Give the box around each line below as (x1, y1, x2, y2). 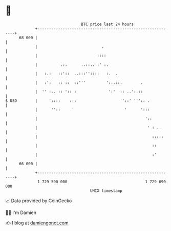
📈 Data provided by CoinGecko (5, 198, 72, 204)
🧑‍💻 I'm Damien (5, 209, 37, 216)
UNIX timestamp (90, 188, 123, 193)
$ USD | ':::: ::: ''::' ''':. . (5, 98, 150, 103)
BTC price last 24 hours (81, 22, 134, 27)
